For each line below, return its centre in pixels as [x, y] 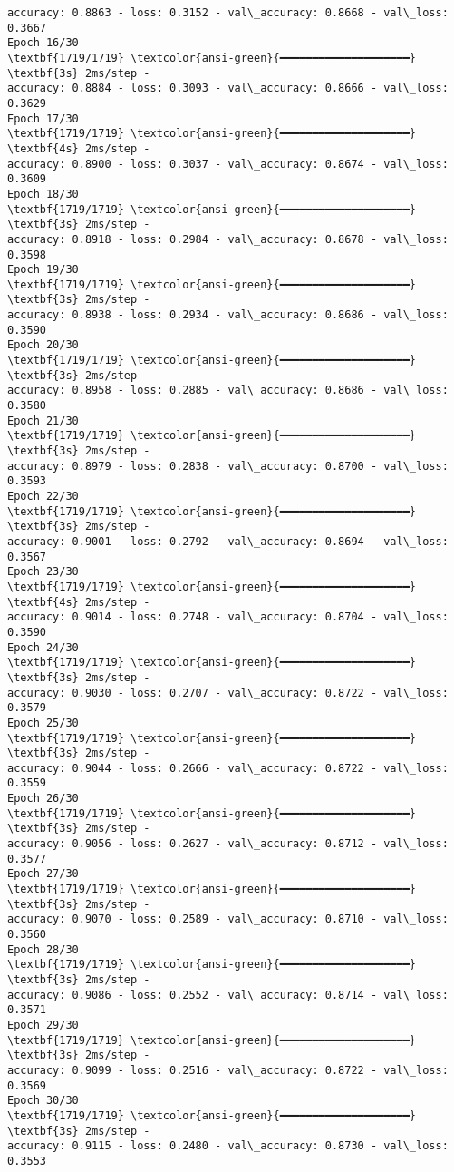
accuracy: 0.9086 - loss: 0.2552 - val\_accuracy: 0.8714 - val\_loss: [228, 995]
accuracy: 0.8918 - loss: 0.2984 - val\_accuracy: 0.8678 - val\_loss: [228, 239]
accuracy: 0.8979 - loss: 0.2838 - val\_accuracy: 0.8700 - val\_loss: [228, 466]
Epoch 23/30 [43, 572]
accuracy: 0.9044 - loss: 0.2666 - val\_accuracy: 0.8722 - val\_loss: [228, 768]
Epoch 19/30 [43, 270]
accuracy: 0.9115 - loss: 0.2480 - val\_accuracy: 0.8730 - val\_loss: [228, 1146]
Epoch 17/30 [43, 118]
